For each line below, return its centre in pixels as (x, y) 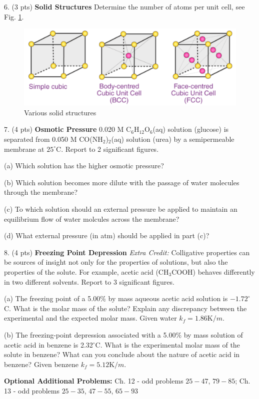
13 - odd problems (32, 390)
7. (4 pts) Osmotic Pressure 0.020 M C (68, 129)
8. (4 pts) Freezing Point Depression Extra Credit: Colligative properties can (127, 252)
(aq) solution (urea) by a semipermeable (173, 139)
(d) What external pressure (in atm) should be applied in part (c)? (107, 235)
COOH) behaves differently (213, 271)
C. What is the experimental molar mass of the (167, 344)
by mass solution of (213, 334)
